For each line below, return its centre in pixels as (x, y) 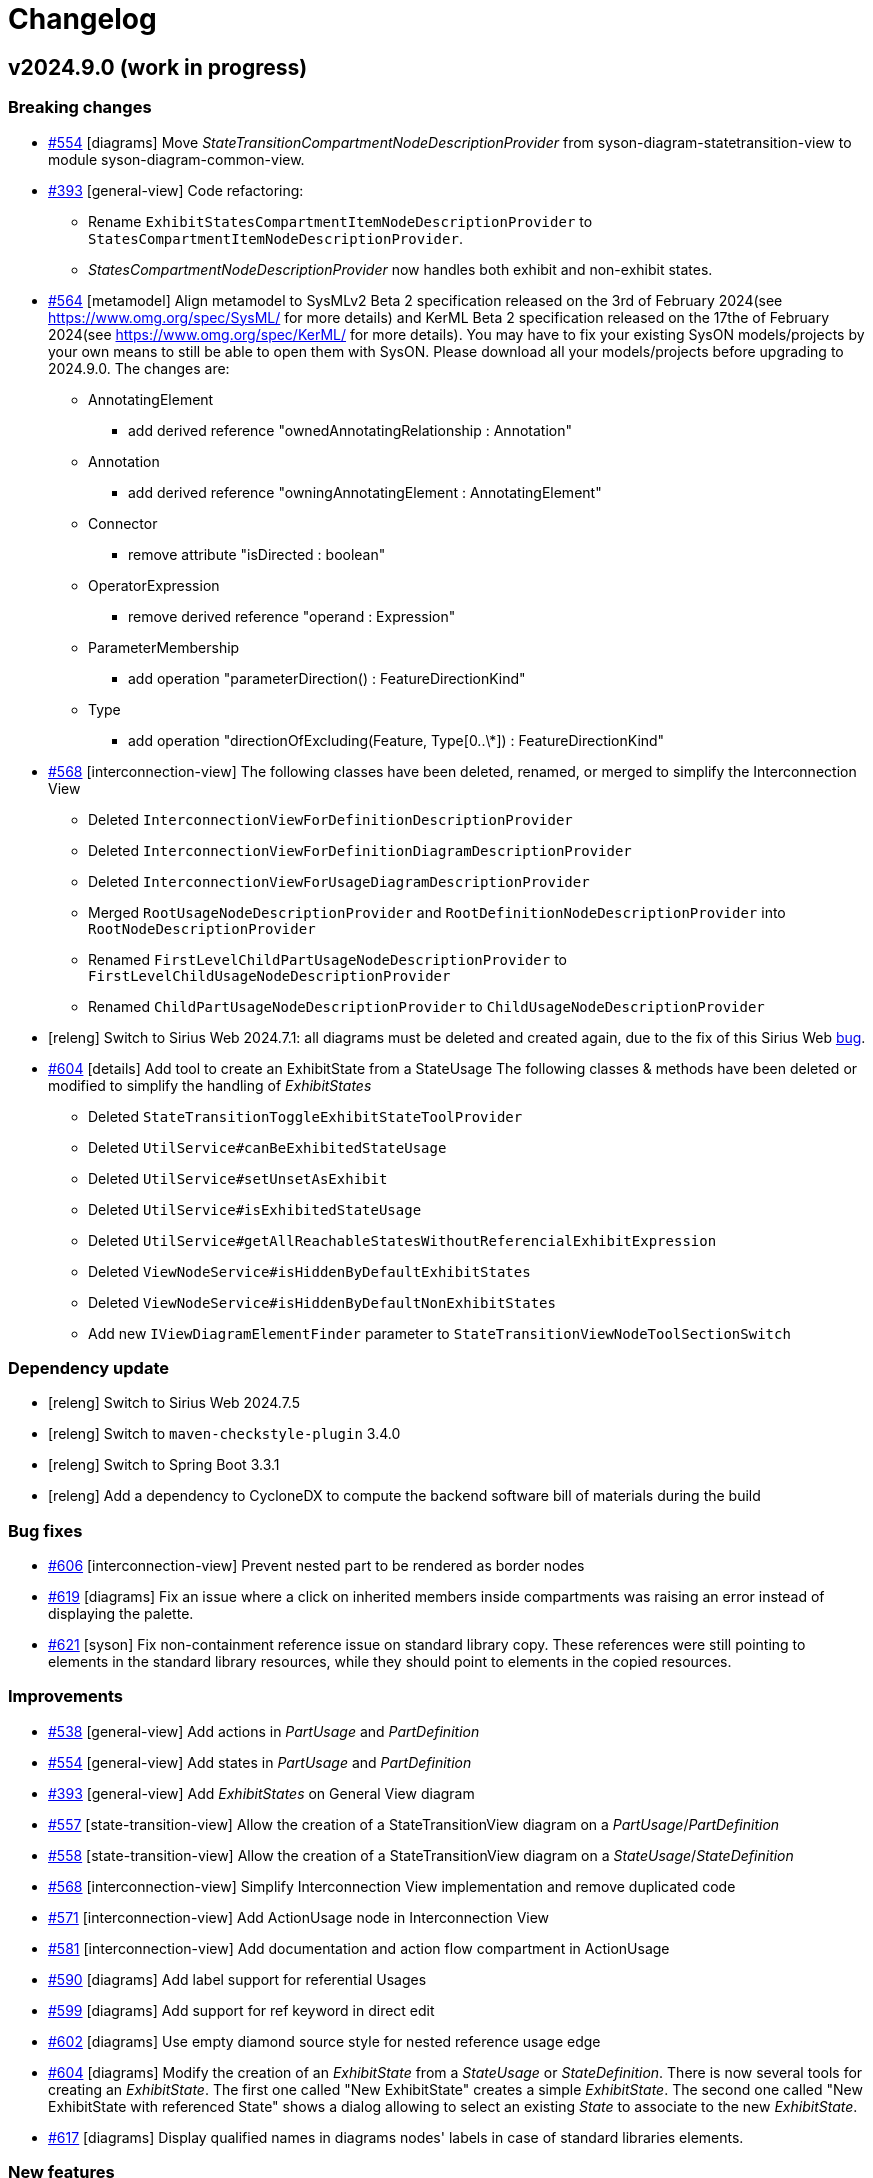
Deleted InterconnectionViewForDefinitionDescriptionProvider (330, 819)
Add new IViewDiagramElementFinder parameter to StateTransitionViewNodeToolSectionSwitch (439, 1333)
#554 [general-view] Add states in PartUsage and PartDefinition (260, 1762)
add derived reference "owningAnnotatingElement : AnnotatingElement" (365, 492)
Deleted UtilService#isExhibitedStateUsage (255, 1209)
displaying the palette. (121, 1614)
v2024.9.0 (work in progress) (158, 67)
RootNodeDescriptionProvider (202, 928)
